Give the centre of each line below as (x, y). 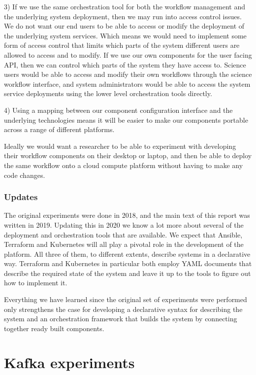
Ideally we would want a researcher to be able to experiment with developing (120, 146)
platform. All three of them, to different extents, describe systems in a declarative (127, 254)
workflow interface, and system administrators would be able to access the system (127, 84)
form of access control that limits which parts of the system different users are (122, 45)
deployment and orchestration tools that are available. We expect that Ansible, (123, 234)
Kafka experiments (69, 362)
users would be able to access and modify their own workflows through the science (128, 74)
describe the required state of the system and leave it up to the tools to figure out (128, 273)
